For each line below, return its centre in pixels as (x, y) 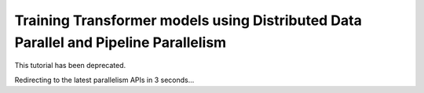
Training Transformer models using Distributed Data (188, 20)
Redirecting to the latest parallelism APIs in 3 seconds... (104, 80)
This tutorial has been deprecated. (70, 66)
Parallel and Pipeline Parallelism (121, 42)
